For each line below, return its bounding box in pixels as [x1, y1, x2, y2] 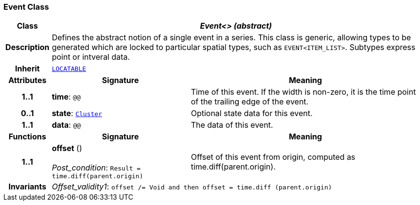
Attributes [8, 75, 47, 85]
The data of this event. [191, 120, 273, 130]
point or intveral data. [52, 52, 130, 62]
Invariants [8, 182, 47, 192]
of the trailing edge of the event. [191, 97, 309, 107]
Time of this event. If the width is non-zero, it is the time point [191, 87, 416, 97]
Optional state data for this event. [191, 108, 313, 119]
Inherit [15, 64, 40, 74]
